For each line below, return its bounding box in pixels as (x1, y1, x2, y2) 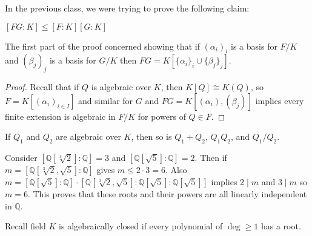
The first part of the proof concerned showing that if (5, 39, 200, 52)
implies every (255, 94, 304, 107)
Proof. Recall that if (5, 80, 79, 93)
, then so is (131, 130, 172, 143)
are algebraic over (56, 130, 121, 143)
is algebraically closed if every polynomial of (59, 220, 223, 232)
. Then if (194, 151, 227, 164)
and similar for (78, 94, 133, 107)
